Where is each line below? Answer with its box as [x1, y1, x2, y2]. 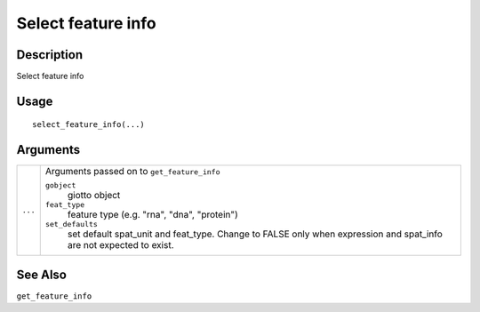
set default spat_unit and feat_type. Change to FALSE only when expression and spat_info [67, 228, 444, 240]
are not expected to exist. [67, 239, 174, 252]
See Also [16, 267, 67, 282]
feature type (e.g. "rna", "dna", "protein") [67, 209, 239, 221]
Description [16, 47, 84, 62]
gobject [44, 180, 76, 190]
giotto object [67, 189, 121, 202]
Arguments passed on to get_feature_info [44, 165, 220, 178]
